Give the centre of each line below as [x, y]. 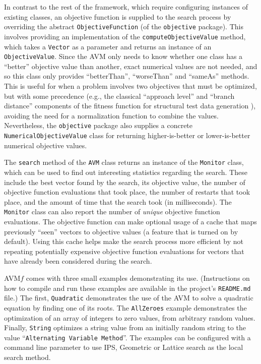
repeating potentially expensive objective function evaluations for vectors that [124, 251]
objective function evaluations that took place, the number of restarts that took [127, 192]
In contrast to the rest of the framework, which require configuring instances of [126, 7]
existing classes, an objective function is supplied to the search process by [118, 16]
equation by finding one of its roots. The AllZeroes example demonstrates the [125, 307]
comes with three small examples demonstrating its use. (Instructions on [138, 278]
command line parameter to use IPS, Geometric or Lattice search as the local [124, 347]
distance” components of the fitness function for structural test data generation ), [130, 106]
